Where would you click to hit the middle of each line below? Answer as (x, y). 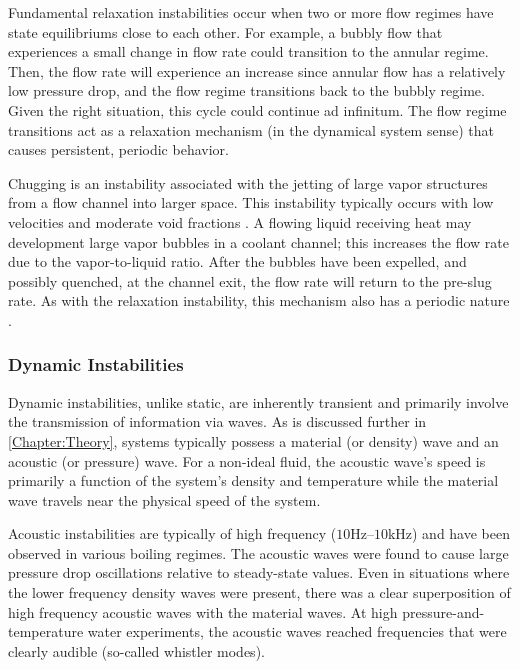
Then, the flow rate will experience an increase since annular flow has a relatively (257, 70)
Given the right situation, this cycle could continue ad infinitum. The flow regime (257, 109)
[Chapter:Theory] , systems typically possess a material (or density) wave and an (253, 440)
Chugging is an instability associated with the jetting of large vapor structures (248, 182)
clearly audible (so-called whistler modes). (136, 650)
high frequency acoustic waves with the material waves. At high (203, 611)
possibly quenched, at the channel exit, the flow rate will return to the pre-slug (250, 280)
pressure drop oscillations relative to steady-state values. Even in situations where (259, 572)
